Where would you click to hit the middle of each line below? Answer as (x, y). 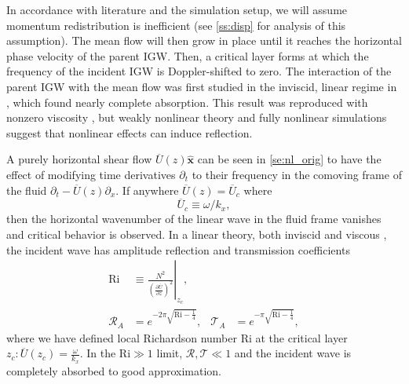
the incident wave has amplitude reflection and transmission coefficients (178, 249)
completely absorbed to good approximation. (114, 370)
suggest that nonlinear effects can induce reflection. (130, 132)
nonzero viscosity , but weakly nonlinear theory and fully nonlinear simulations (197, 117)
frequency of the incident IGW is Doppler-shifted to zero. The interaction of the (199, 71)
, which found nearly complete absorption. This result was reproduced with (187, 102)
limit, (170, 353)
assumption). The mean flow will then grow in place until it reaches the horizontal (204, 40)
